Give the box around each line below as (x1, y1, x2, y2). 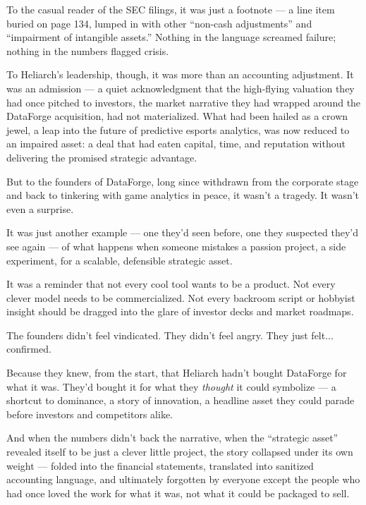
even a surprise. (6, 201, 74, 216)
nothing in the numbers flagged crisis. (6, 43, 169, 58)
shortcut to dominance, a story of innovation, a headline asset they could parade (6, 393, 355, 408)
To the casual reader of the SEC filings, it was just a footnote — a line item (6, 2, 335, 16)
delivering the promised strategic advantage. (6, 150, 197, 164)
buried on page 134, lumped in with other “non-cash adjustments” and (6, 16, 312, 30)
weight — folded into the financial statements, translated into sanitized (6, 458, 314, 473)
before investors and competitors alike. (6, 406, 173, 421)
